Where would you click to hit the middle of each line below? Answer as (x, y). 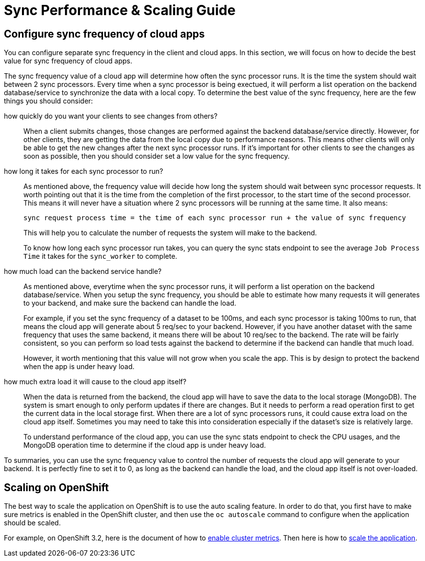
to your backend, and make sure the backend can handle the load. (130, 303)
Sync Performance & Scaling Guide (120, 10)
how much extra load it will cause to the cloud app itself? (95, 382)
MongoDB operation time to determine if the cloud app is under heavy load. (145, 445)
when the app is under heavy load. (79, 367)
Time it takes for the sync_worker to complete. (101, 256)
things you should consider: (49, 101)
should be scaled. (32, 523)
